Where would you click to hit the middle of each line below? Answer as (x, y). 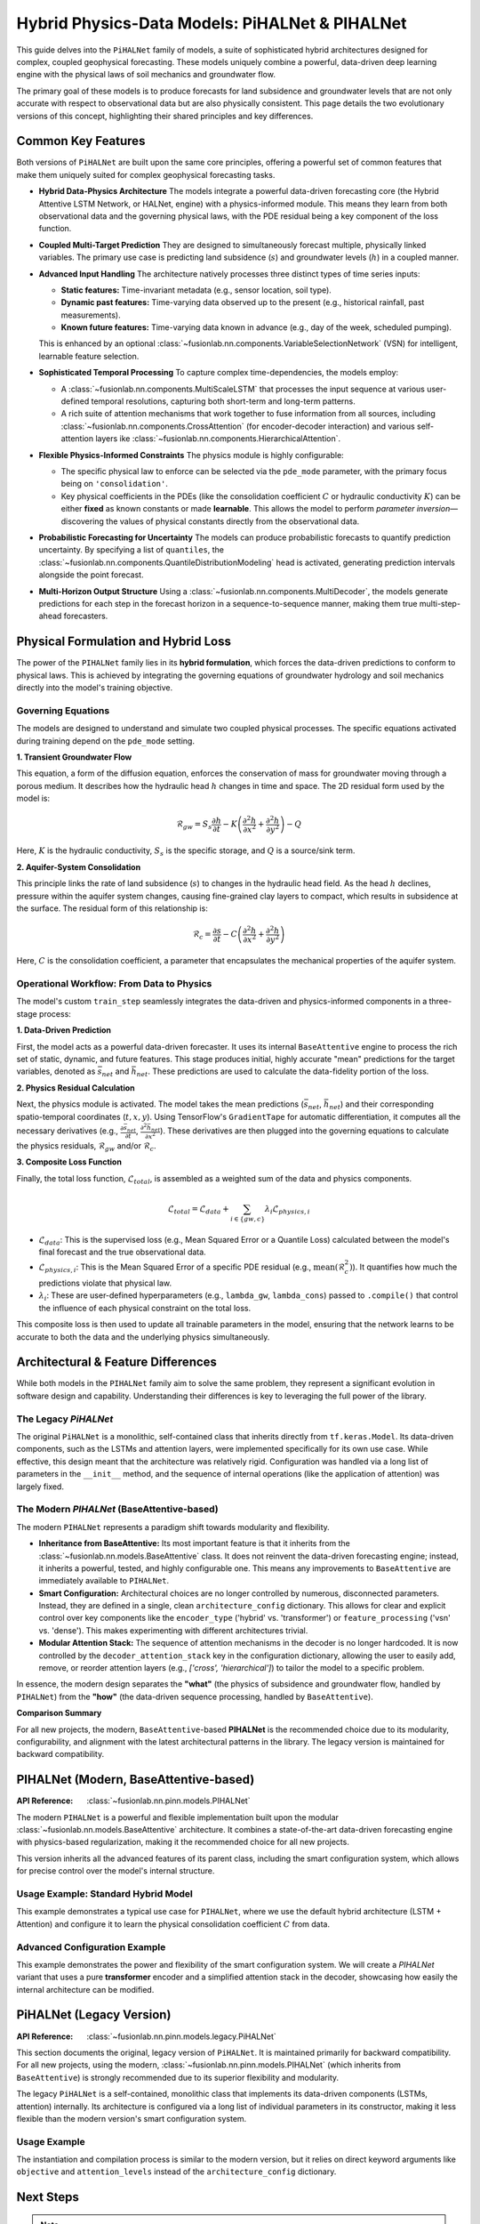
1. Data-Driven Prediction (64, 1030)
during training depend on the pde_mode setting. (106, 741)
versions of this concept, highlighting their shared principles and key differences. (165, 116)
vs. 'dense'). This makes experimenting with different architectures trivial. (173, 1630)
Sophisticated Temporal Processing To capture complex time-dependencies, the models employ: (219, 373)
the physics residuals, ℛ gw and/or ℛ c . (86, 1146)
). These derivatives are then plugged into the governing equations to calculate (304, 1131)
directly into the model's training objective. (95, 687)
